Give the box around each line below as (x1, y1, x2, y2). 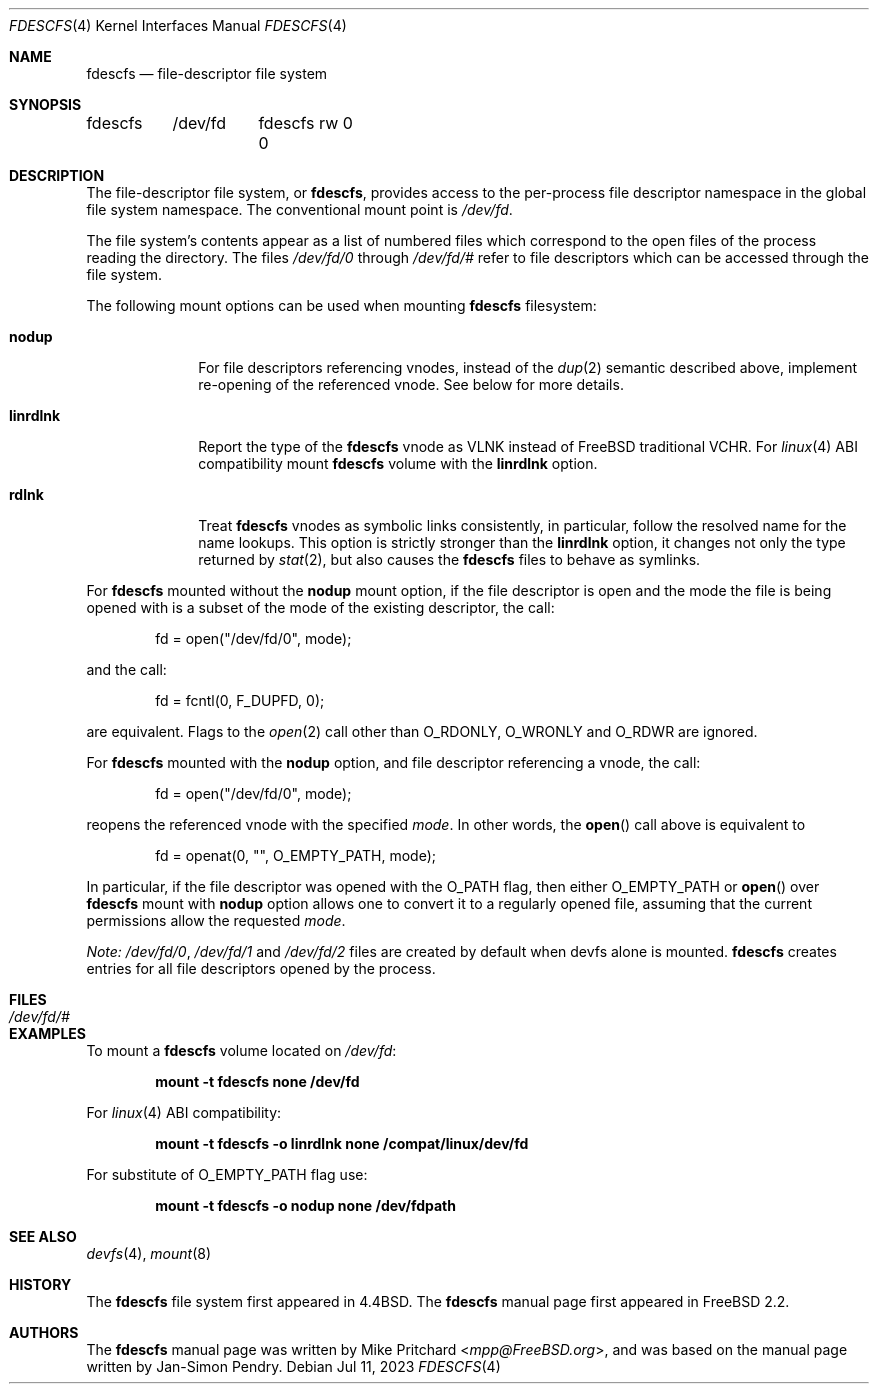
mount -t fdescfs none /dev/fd (155, 1073, 360, 1090)
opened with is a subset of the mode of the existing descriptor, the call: (86, 599, 555, 616)
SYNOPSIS (9, 96, 82, 113)
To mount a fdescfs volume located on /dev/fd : (86, 1042, 397, 1059)
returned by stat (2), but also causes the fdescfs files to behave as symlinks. (198, 551, 701, 568)
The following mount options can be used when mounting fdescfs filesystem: (86, 297, 597, 314)
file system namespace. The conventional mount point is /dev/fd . (86, 201, 513, 218)
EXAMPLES (9, 1025, 86, 1042)
